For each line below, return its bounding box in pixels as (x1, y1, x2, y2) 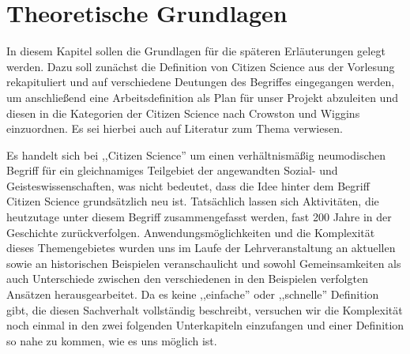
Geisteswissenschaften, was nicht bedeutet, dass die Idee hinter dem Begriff (6, 177, 370, 194)
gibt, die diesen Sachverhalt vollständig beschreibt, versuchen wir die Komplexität (6, 301, 403, 318)
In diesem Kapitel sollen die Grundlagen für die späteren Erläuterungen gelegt (6, 43, 386, 59)
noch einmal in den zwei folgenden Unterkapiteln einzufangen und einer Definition (6, 317, 404, 333)
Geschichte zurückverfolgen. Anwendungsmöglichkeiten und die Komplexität (6, 224, 375, 240)
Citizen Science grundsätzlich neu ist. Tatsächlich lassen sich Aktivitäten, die (6, 193, 379, 209)
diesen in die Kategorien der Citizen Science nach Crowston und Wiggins (6, 104, 360, 121)
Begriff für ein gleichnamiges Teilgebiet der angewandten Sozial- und (6, 162, 338, 179)
